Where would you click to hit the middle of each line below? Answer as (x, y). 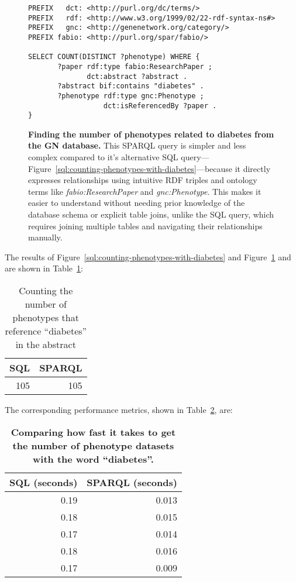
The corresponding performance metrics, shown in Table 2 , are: (119, 409)
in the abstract (46, 344)
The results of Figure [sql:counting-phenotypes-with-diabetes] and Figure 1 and (148, 256)
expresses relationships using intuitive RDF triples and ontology (143, 180)
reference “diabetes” (46, 331)
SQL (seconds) (44, 482)
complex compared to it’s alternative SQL (103, 157)
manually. (45, 237)
